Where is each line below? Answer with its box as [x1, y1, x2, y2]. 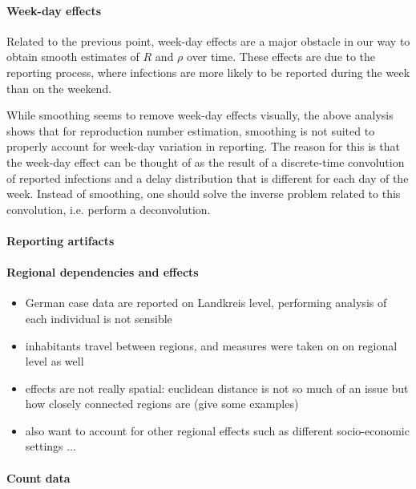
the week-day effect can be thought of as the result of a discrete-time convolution [6, 153, 405, 170]
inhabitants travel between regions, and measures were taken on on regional [25, 337, 398, 354]
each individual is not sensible [25, 309, 172, 326]
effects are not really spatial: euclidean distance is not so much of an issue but [25, 379, 409, 396]
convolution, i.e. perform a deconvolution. [6, 200, 211, 217]
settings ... [25, 438, 76, 455]
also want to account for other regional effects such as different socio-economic [25, 422, 410, 438]
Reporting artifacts [6, 232, 115, 249]
